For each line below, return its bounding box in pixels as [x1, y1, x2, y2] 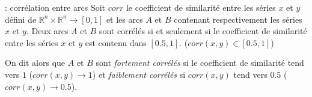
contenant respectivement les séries [174, 13, 302, 25]
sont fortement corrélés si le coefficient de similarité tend [96, 56, 304, 69]
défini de [5, 13, 37, 25]
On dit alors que [5, 56, 66, 69]
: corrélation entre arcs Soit [5, 1, 106, 13]
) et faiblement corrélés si [92, 68, 186, 80]
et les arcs [106, 13, 143, 25]
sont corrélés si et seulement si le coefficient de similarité [99, 25, 307, 37]
